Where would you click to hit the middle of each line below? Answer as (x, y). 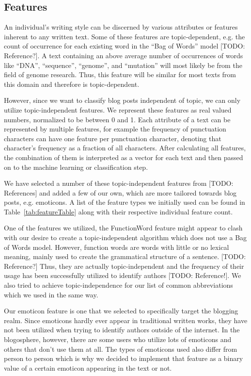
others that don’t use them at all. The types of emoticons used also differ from (121, 349)
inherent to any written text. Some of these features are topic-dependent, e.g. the (125, 36)
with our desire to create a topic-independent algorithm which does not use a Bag (125, 237)
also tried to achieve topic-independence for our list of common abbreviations (118, 285)
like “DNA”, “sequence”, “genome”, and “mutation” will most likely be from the (123, 65)
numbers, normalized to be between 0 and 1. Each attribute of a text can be (117, 119)
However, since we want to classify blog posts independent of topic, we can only (122, 100)
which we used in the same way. (51, 294)
